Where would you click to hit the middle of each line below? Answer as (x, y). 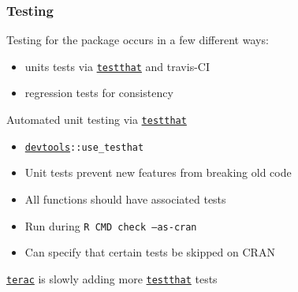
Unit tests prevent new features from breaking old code (158, 172)
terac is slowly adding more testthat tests (112, 278)
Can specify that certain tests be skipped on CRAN (150, 252)
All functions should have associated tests (125, 198)
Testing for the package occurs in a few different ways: (138, 40)
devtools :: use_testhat (84, 147)
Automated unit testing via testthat (97, 120)
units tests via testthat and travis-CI (117, 66)
